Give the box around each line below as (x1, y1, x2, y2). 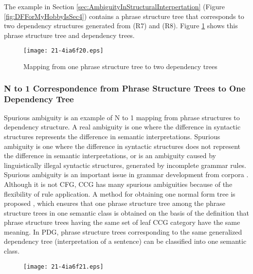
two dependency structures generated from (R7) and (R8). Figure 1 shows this (4, 20, 238, 31)
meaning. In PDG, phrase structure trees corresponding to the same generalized (4, 226, 242, 237)
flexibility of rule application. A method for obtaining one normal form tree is (4, 188, 235, 199)
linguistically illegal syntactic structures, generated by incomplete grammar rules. (4, 160, 247, 170)
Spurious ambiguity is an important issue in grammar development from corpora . (4, 169, 249, 180)
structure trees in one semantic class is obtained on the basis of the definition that (4, 207, 249, 218)
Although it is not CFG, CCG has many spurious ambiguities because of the (4, 179, 233, 189)
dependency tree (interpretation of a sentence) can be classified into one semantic (4, 236, 247, 246)
